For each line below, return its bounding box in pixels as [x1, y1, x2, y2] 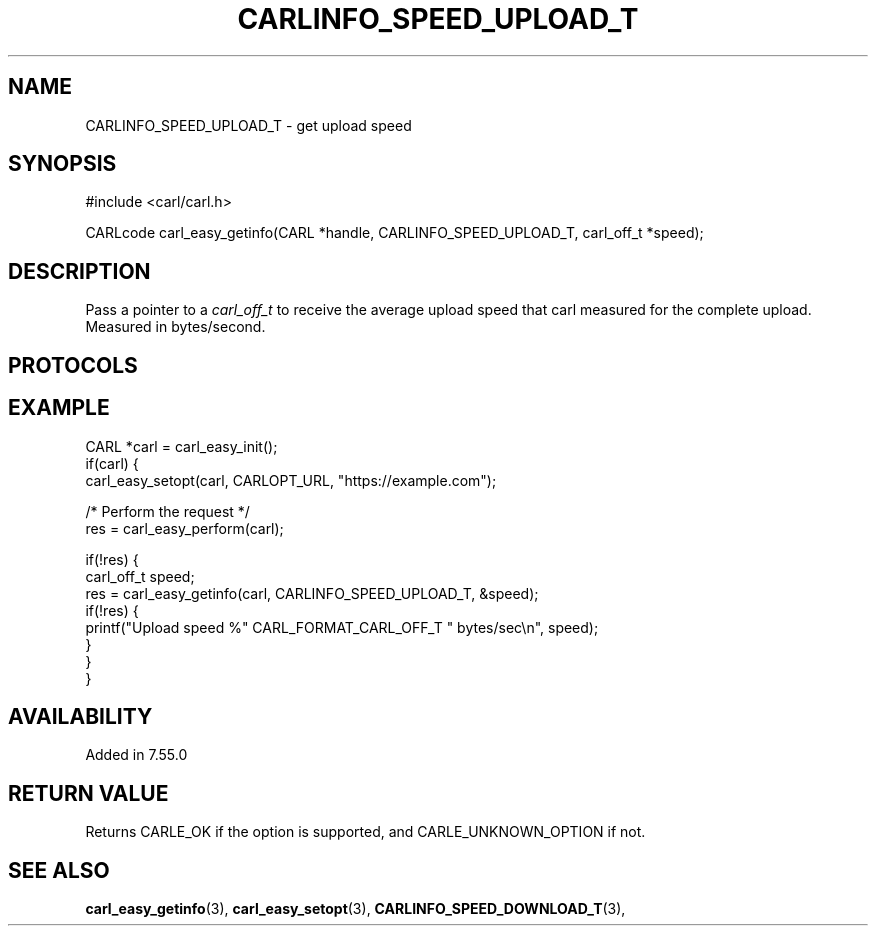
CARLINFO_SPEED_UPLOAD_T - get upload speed [85, 116, 412, 134]
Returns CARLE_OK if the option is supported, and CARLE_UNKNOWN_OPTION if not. [85, 823, 646, 841]
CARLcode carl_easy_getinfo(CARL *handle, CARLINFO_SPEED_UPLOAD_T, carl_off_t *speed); [85, 224, 704, 242]
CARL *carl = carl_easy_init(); [85, 437, 278, 455]
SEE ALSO [8, 857, 110, 883]
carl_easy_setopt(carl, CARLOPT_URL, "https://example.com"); [85, 471, 497, 489]
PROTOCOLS [8, 352, 138, 378]
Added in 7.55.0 [85, 746, 188, 764]
